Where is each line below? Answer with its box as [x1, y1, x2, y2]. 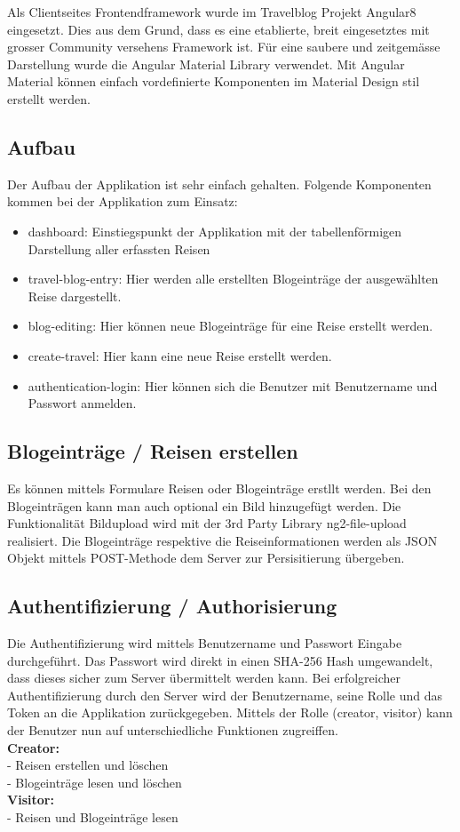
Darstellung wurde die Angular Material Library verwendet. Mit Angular [7, 54, 405, 73]
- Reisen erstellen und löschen [7, 756, 169, 774]
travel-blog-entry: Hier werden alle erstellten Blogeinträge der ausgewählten [28, 269, 439, 288]
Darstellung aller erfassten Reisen [28, 239, 210, 258]
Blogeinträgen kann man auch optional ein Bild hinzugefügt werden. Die [7, 496, 401, 515]
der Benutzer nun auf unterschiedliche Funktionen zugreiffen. [7, 721, 338, 740]
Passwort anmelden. [28, 394, 137, 412]
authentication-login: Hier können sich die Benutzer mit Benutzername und [28, 376, 438, 395]
